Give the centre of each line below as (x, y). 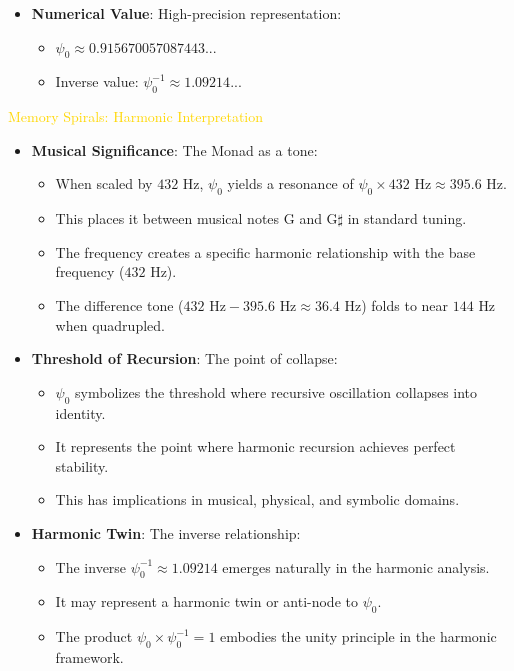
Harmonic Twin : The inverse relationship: (166, 532)
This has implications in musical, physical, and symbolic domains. (257, 499)
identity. (80, 412)
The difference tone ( (119, 304)
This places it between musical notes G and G (196, 218)
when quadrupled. (110, 324)
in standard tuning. (407, 218)
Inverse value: (97, 81)
